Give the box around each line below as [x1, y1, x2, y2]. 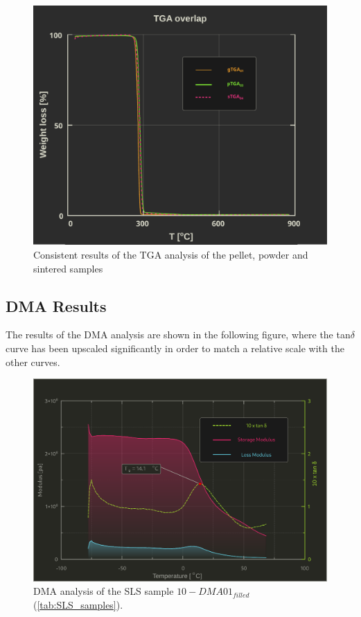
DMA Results [6, 295, 107, 316]
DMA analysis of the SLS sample [33, 584, 174, 598]
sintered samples [33, 261, 103, 275]
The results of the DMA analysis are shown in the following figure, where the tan [6, 327, 351, 342]
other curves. [6, 354, 60, 369]
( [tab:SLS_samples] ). [33, 598, 123, 612]
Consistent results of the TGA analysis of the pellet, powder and [33, 247, 308, 261]
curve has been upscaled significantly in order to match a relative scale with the [6, 340, 344, 355]
